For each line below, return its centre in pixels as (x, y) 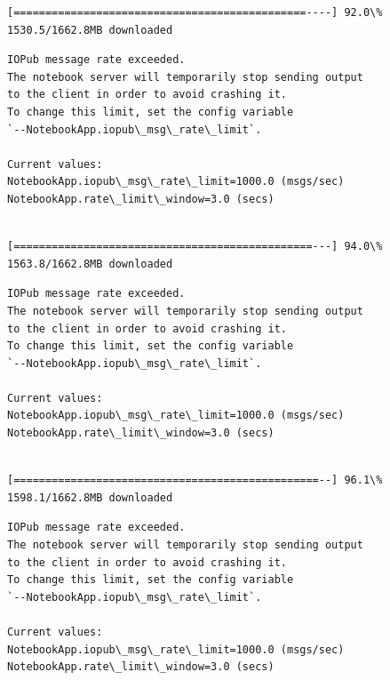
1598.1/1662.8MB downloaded (90, 497)
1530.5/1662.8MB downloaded (90, 30)
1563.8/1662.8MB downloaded (90, 264)
